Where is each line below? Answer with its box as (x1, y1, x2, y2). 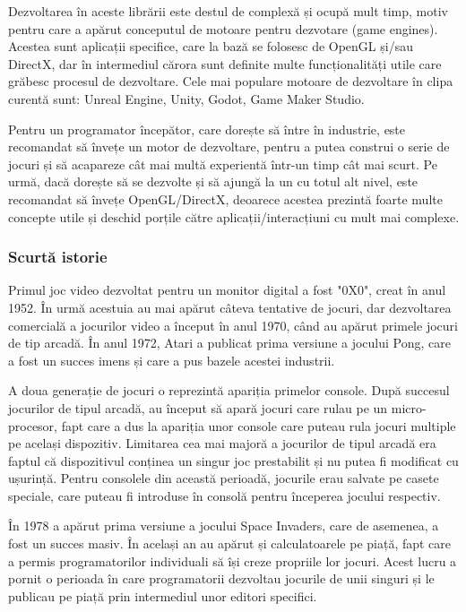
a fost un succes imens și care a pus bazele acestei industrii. (8, 350, 335, 369)
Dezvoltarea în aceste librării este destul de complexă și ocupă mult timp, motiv (8, 2, 448, 20)
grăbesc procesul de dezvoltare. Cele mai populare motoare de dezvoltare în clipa (8, 72, 453, 91)
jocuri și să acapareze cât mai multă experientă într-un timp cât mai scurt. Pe (8, 154, 437, 173)
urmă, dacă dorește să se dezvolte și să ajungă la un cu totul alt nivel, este (8, 172, 419, 191)
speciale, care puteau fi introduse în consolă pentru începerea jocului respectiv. (8, 486, 441, 504)
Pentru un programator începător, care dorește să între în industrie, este (8, 119, 406, 138)
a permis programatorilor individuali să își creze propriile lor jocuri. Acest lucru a (8, 551, 457, 570)
